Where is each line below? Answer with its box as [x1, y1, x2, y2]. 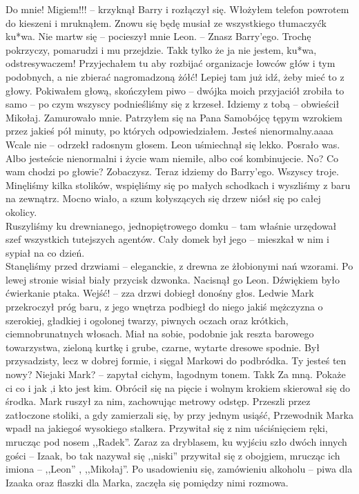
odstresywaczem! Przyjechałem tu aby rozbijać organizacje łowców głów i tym [6, 56, 336, 70]
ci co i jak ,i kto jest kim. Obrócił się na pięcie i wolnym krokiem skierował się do [6, 380, 350, 395]
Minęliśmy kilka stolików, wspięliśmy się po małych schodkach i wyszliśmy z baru [6, 177, 351, 192]
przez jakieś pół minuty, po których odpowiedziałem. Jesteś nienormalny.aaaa [6, 123, 333, 138]
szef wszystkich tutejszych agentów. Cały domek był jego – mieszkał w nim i [6, 232, 330, 246]
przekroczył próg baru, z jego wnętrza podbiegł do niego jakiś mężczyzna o [6, 299, 323, 314]
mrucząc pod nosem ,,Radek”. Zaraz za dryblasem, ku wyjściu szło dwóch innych [6, 435, 347, 448]
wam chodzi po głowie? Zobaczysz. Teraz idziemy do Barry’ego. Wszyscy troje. [6, 164, 339, 179]
